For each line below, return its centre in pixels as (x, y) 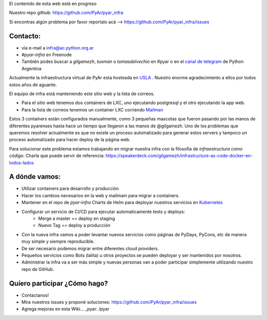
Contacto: (25, 36)
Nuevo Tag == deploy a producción (74, 225)
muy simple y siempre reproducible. (58, 241)
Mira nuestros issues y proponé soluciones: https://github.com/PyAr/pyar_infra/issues (109, 302)
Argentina (31, 68)
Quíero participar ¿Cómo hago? (59, 283)
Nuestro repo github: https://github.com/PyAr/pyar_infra (66, 13)
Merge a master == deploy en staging (77, 218)
